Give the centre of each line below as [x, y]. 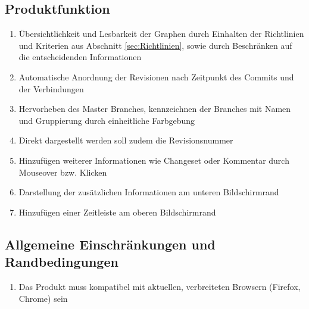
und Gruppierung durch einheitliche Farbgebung [107, 120]
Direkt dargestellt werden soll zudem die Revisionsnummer [126, 140]
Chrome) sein [43, 298]
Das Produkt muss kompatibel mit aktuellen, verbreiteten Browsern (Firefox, [160, 286]
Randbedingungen [62, 262]
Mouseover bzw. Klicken [63, 172]
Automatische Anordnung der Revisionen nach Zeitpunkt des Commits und [156, 77]
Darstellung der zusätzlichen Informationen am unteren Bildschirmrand [149, 192]
